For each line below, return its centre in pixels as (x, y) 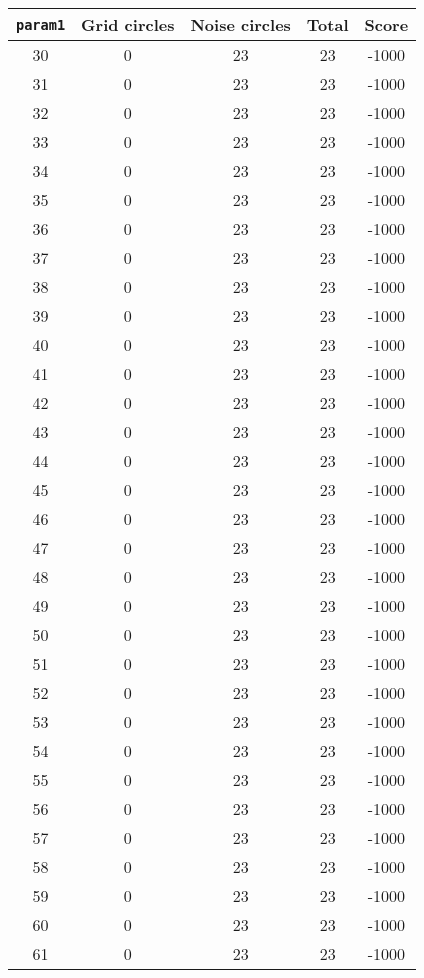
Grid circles (128, 24)
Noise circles (240, 24)
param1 (41, 24)
